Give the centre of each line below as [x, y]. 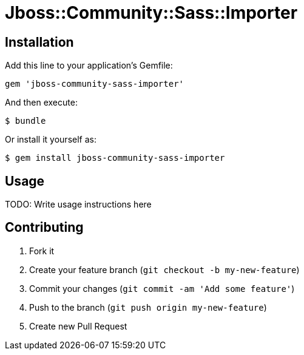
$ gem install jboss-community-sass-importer [115, 158]
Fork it [42, 251]
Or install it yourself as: [51, 140]
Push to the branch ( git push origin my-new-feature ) [148, 307]
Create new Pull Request [78, 326]
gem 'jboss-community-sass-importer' [95, 84]
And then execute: [41, 103]
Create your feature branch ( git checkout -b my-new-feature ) [164, 269]
